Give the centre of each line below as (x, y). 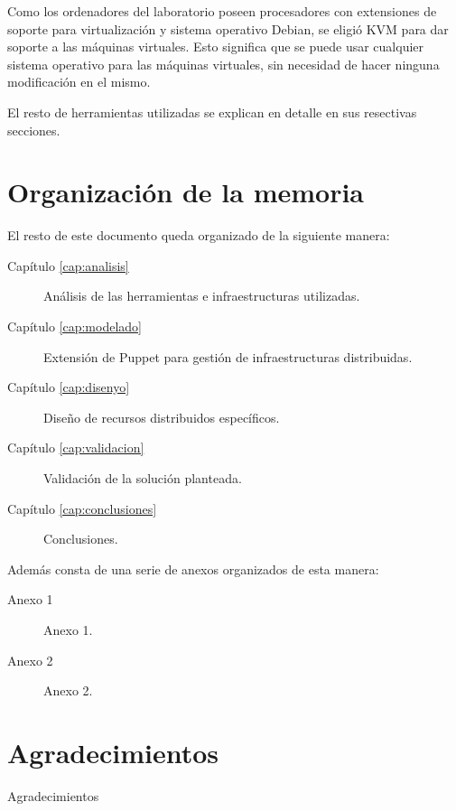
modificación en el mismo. (79, 82)
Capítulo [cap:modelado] (74, 326)
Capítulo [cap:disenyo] (69, 387)
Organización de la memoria (186, 192)
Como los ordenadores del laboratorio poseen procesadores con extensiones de (222, 11)
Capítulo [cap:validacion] (76, 447)
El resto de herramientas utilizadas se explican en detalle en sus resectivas (212, 112)
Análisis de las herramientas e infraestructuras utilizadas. (202, 296)
